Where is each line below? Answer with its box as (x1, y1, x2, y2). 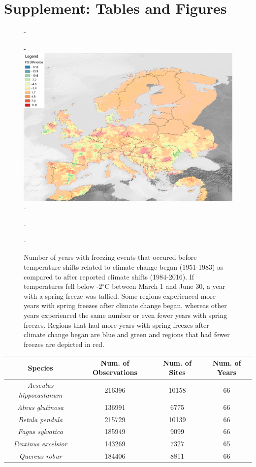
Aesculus (27, 380, 54, 390)
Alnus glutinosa (17, 402, 64, 412)
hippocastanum (18, 389, 63, 400)
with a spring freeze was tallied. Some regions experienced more (24, 290, 216, 301)
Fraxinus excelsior (13, 438, 67, 449)
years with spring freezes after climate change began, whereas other (24, 300, 227, 311)
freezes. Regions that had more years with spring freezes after (24, 319, 209, 330)
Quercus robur (19, 451, 62, 461)
